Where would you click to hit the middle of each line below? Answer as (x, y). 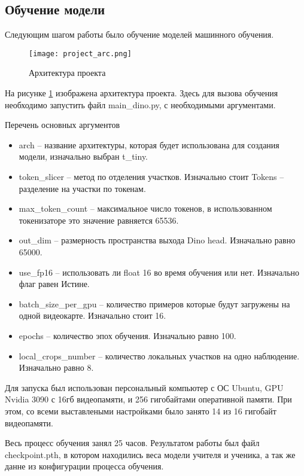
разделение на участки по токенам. (82, 188)
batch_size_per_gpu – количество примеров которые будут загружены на (154, 303)
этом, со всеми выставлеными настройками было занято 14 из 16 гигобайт (141, 411)
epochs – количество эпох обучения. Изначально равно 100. (127, 335)
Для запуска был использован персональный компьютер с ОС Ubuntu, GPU (144, 387)
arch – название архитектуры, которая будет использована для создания (149, 144)
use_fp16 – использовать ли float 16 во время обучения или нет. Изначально (159, 272)
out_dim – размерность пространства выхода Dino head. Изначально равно (157, 240)
